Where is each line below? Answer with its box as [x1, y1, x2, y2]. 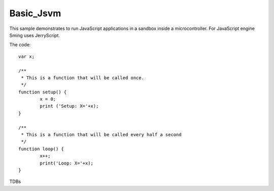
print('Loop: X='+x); [40, 160, 94, 166]
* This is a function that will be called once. [21, 75, 145, 81]
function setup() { [18, 89, 67, 95]
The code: [9, 42, 31, 48]
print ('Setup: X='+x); [40, 103, 99, 109]
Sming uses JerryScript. [9, 32, 60, 38]
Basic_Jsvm [9, 8, 61, 19]
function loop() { [18, 146, 64, 152]
